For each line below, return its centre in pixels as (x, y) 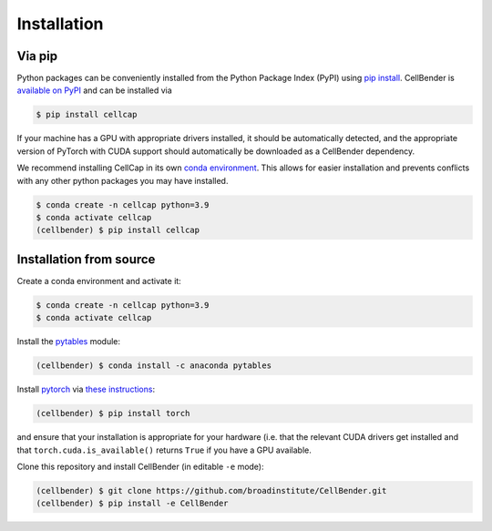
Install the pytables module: (69, 342)
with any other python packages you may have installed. (123, 180)
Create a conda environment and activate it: (99, 281)
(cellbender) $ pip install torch (113, 414)
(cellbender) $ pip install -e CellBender (132, 504)
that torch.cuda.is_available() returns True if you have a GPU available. (164, 450)
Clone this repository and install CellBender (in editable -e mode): (140, 466)
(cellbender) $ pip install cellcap (118, 230)
